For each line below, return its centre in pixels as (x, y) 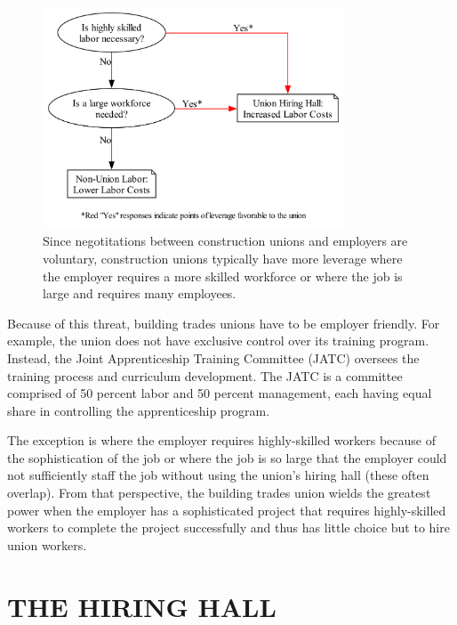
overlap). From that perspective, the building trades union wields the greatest (219, 493)
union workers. (47, 544)
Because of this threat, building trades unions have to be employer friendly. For (224, 323)
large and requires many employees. (140, 293)
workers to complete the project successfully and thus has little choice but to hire (228, 528)
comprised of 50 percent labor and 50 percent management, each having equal (220, 393)
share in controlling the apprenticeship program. (139, 410)
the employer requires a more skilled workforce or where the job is (223, 276)
